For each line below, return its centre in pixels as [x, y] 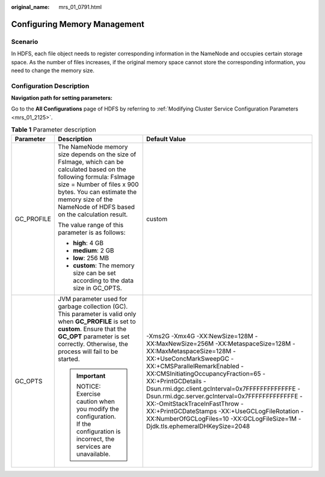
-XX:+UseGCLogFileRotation [259, 411]
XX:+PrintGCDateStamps [181, 411]
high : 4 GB [88, 243]
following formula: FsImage [97, 177]
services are [94, 446]
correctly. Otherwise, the [93, 344]
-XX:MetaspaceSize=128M [253, 344]
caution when [95, 401]
